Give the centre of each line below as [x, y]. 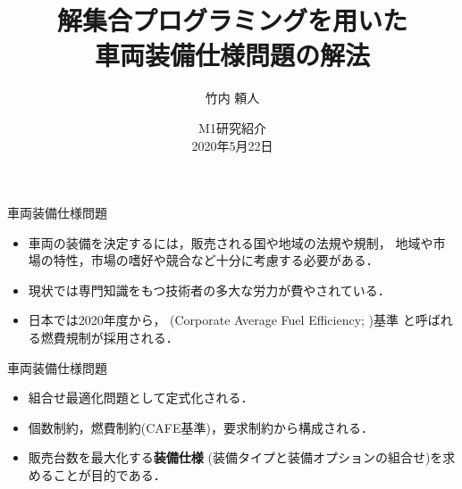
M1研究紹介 [232, 127]
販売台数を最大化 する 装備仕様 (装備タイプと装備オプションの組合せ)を [235, 457]
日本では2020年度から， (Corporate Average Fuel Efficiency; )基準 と [222, 320]
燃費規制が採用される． [109, 338]
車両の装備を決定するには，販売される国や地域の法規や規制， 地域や [231, 242]
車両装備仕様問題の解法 [232, 55]
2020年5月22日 [232, 145]
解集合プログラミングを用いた [232, 20]
